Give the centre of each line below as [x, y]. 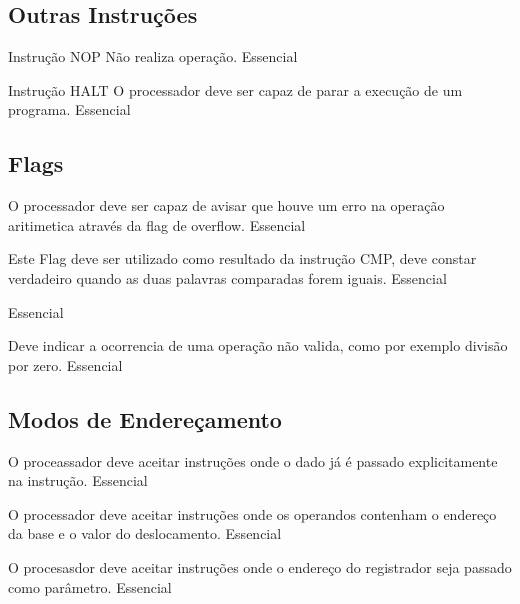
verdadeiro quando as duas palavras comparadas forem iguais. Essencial [227, 277]
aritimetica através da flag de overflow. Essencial [157, 224]
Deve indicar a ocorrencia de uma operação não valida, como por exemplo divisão [258, 345]
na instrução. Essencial [78, 480]
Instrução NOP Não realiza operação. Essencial [153, 56]
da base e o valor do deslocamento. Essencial [145, 533]
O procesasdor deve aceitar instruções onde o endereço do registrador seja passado [260, 566]
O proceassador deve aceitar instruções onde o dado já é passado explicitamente [253, 460]
